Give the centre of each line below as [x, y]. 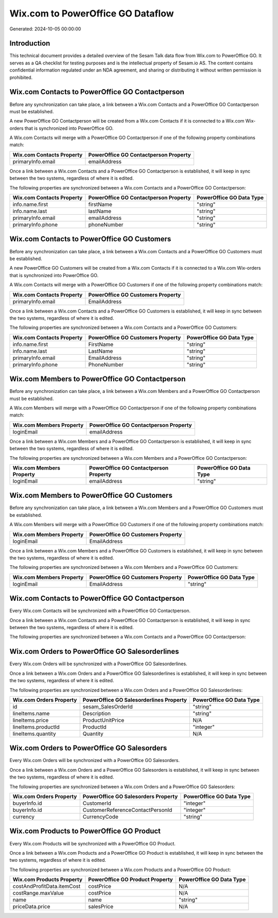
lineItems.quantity [34, 734]
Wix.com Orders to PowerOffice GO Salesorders [88, 748]
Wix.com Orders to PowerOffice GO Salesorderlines [94, 652]
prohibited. [21, 77]
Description [97, 713]
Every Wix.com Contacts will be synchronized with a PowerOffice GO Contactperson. [100, 611]
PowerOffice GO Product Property [131, 879]
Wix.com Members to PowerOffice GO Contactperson [98, 379]
